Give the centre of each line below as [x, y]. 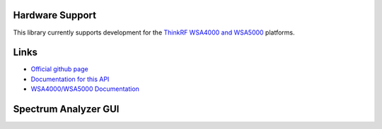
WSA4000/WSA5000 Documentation [85, 89]
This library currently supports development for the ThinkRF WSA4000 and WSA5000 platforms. [154, 32]
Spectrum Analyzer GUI [66, 109]
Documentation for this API [70, 79]
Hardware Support [55, 15]
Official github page [59, 69]
